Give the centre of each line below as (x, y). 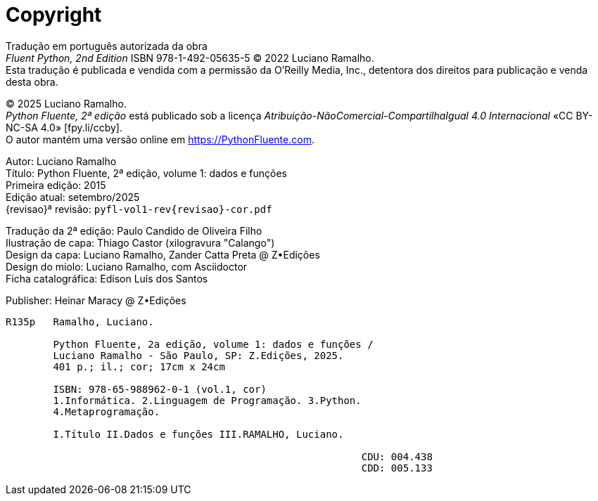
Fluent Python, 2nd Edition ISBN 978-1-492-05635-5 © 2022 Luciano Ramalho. (190, 58)
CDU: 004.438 (397, 456)
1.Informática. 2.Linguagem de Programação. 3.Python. (207, 400)
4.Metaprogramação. (107, 411)
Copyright (54, 15)
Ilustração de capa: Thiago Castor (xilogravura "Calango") (140, 242)
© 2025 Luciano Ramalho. (66, 103)
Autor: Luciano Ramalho (61, 161)
